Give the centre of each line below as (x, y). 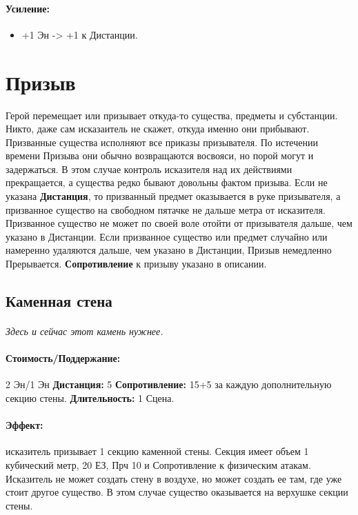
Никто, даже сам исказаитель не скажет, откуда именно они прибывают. (158, 129)
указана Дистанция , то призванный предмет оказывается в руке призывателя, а (173, 196)
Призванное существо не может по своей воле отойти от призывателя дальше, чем (179, 223)
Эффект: (24, 425)
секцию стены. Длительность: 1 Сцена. (90, 398)
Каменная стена (59, 301)
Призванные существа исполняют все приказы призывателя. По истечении (162, 142)
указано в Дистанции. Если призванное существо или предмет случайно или (167, 236)
